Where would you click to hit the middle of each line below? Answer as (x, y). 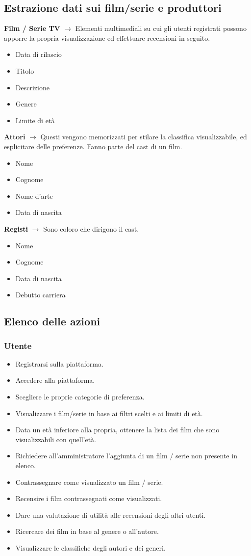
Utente (18, 345)
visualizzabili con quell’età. (56, 439)
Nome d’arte (34, 196)
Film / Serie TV (32, 28)
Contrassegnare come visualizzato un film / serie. (89, 482)
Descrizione (32, 87)
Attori (15, 137)
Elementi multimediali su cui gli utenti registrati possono (161, 28)
